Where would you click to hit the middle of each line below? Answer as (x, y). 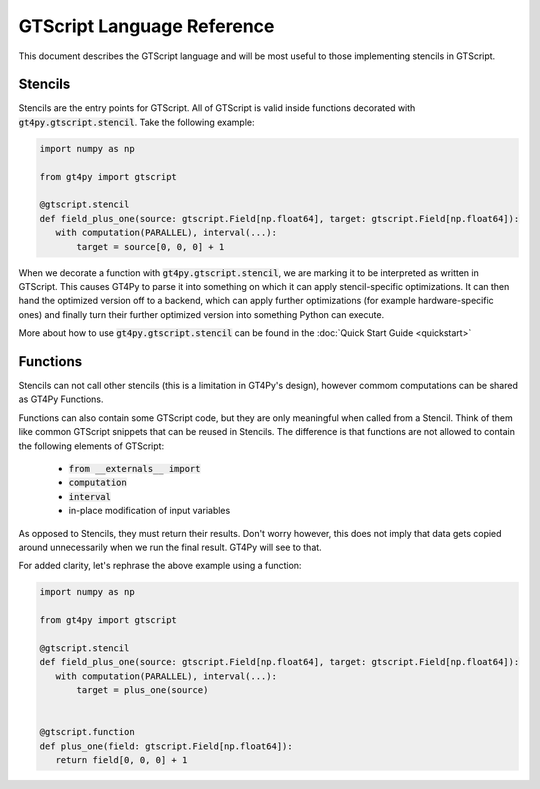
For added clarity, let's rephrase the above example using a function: (160, 566)
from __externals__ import (134, 468)
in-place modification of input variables (149, 511)
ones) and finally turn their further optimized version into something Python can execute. (201, 314)
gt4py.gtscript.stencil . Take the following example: (136, 122)
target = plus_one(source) (142, 690)
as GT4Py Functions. (61, 399)
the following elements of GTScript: (91, 446)
